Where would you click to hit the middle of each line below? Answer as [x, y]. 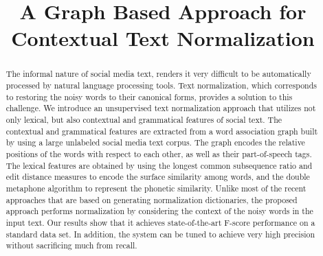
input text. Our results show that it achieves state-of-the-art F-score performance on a [160, 222]
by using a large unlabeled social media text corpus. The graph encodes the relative [155, 142]
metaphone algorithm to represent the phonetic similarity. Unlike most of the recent [156, 188]
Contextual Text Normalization [163, 38]
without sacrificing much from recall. [71, 245]
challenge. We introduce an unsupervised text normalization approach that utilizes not [161, 108]
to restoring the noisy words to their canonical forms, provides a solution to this [149, 96]
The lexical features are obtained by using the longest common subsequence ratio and [159, 165]
